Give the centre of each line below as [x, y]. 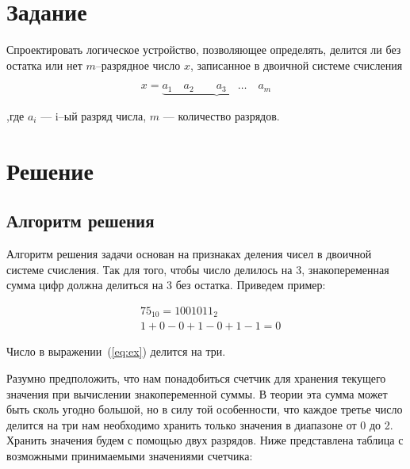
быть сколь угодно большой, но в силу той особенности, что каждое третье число [205, 409]
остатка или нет [44, 65]
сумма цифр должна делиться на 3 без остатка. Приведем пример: [166, 285]
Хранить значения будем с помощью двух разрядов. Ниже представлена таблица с [205, 440]
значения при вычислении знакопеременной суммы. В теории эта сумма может [197, 393]
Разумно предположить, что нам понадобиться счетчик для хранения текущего [196, 378]
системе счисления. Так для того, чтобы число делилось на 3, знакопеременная [198, 269]
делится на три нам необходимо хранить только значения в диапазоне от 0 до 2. [200, 424]
